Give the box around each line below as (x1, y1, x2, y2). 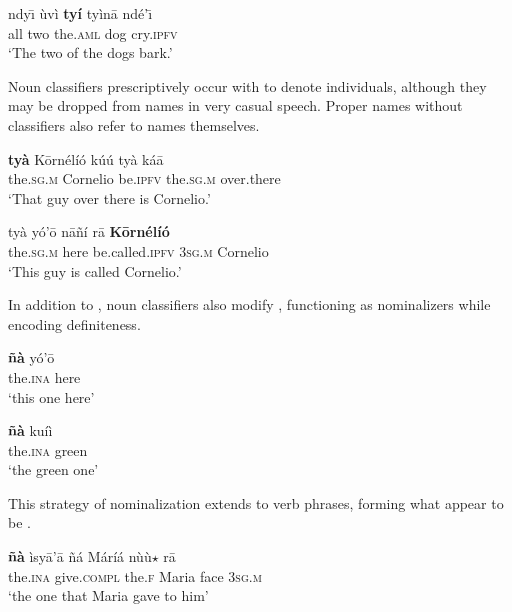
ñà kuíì (8, 420, 53, 441)
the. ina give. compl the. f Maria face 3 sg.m (8, 565, 262, 586)
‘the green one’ (8, 459, 99, 480)
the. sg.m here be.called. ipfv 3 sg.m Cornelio (8, 240, 269, 261)
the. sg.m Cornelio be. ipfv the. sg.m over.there (8, 168, 281, 189)
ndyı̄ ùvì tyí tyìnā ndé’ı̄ (8, 3, 153, 23)
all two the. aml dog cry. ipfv (8, 22, 178, 43)
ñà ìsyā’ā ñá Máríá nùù (8, 546, 152, 567)
